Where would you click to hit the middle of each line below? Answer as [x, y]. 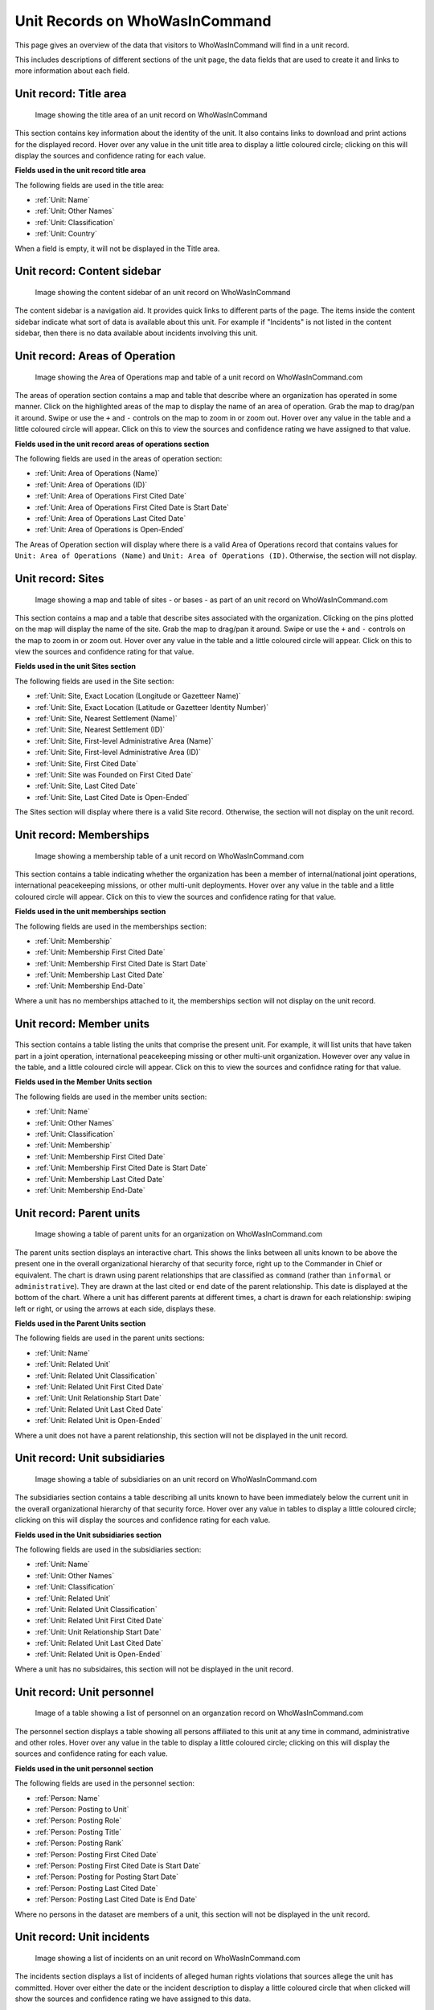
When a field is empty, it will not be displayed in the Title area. [117, 248]
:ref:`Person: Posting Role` [78, 1820]
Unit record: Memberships [82, 835]
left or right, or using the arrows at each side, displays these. [115, 1309]
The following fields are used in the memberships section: [111, 926]
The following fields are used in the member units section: [111, 1097]
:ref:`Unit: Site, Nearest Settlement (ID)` [100, 730]
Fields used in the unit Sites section [76, 667]
